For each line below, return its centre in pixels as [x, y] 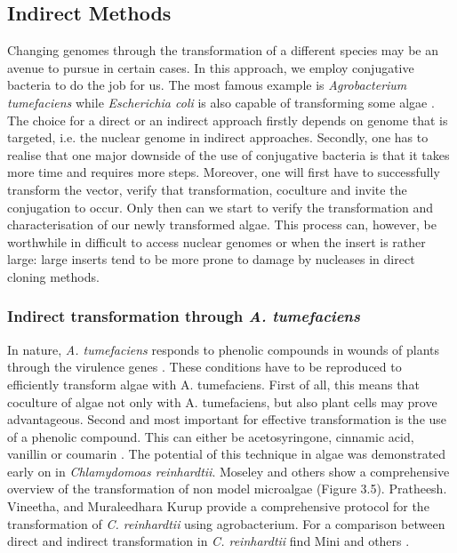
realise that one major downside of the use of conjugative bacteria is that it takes [228, 154]
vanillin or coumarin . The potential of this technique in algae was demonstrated [227, 454]
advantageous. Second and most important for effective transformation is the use [227, 419]
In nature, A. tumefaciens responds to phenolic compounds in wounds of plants [224, 349]
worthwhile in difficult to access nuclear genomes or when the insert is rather [216, 241]
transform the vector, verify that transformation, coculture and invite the [207, 189]
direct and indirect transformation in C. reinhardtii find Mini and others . [208, 541]
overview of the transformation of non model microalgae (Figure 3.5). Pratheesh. [227, 489]
